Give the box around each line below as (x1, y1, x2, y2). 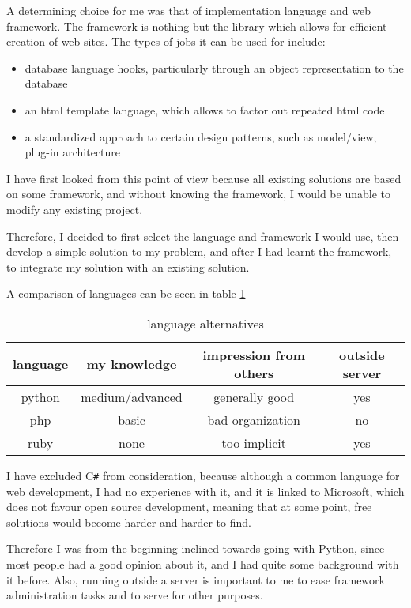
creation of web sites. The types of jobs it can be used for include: (6, 33, 326, 50)
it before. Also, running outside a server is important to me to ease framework (6, 571, 385, 587)
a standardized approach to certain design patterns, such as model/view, (25, 128, 377, 144)
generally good (213, 387, 295, 406)
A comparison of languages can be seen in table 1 (6, 285, 246, 302)
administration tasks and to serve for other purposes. (6, 587, 263, 603)
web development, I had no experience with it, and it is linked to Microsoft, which (6, 482, 405, 499)
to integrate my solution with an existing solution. (6, 258, 250, 275)
